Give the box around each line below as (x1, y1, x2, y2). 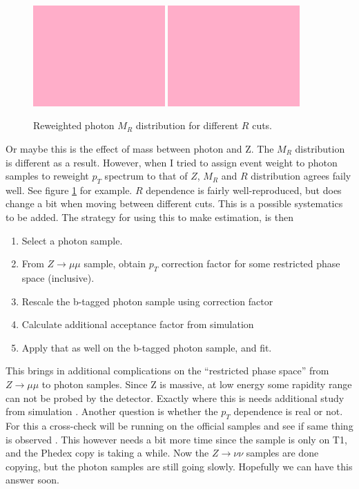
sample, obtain (84, 256, 146, 271)
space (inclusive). (21, 271, 95, 285)
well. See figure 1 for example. (6, 182, 133, 197)
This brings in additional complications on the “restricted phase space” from (6, 363, 329, 378)
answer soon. (6, 472, 59, 487)
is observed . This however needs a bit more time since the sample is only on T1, (6, 432, 347, 446)
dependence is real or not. (233, 404, 343, 419)
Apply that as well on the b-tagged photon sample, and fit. (21, 340, 272, 354)
